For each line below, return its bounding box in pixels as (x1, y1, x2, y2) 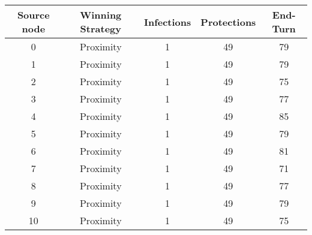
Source (17, 8, 50, 22)
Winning (80, 8, 122, 22)
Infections (143, 14, 191, 29)
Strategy (80, 22, 121, 35)
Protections (200, 14, 256, 29)
